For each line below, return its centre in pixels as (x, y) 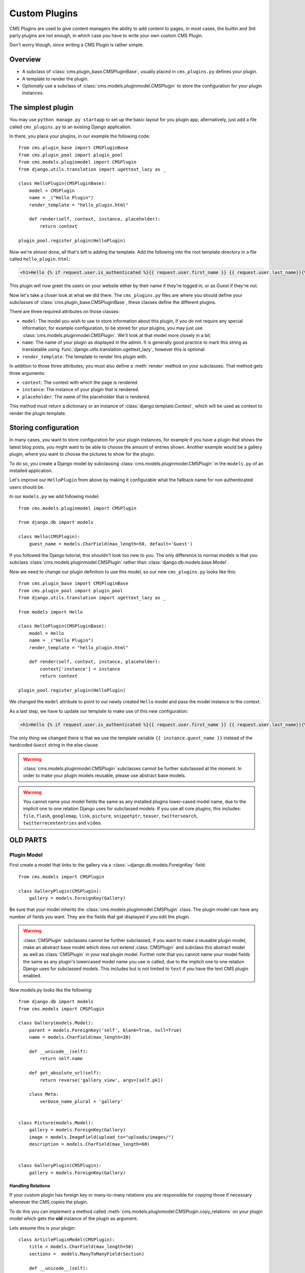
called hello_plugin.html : (40, 259)
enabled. (32, 976)
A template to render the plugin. (55, 78)
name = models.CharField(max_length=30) (80, 1037)
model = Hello (47, 633)
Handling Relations (30, 1185)
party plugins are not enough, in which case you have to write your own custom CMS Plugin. (106, 35)
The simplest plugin (41, 108)
